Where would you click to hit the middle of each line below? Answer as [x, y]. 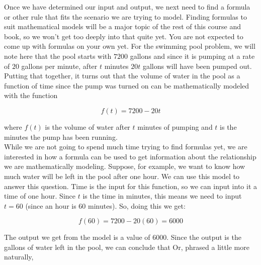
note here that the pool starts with [58, 56]
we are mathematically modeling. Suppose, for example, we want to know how [125, 166]
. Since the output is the [204, 237]
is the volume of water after [88, 126]
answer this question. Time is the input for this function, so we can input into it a [130, 186]
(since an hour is [51, 205]
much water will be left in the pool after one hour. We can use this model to [122, 176]
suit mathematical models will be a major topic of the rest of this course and [123, 26]
